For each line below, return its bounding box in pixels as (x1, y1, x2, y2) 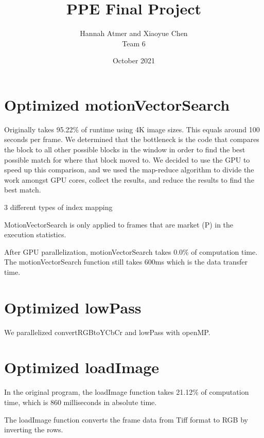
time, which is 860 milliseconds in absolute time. (4, 397, 157, 407)
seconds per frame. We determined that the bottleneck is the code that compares (4, 134, 259, 145)
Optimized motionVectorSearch (4, 94, 230, 115)
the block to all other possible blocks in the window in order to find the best (4, 144, 245, 155)
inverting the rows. (4, 424, 63, 435)
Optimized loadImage (4, 357, 160, 378)
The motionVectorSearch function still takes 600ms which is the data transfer (4, 256, 248, 267)
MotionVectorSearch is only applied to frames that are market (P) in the (4, 219, 234, 230)
